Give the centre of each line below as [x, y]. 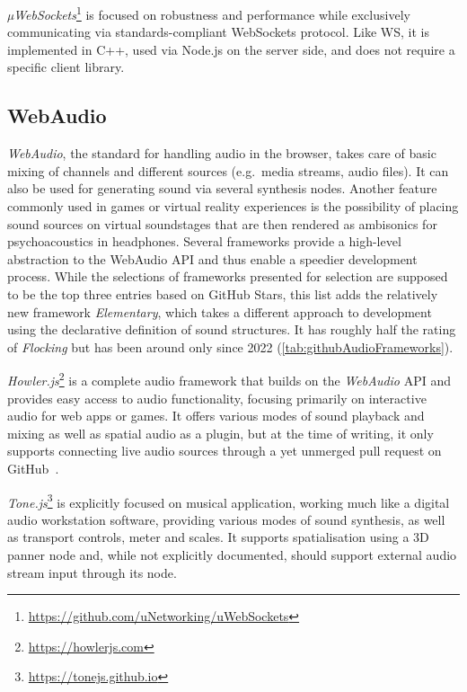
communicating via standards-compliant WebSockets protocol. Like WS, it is [218, 32]
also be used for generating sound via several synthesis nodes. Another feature [222, 188]
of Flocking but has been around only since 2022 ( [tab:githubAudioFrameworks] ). [230, 346]
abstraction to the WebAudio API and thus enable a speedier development [212, 258]
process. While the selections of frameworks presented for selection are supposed [228, 276]
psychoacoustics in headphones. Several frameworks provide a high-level [204, 241]
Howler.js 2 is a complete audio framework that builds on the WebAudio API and [229, 379]
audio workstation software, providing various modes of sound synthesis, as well [226, 519]
